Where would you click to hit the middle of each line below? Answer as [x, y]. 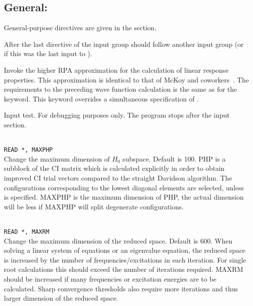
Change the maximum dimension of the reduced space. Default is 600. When [118, 240]
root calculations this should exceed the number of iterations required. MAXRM [124, 269]
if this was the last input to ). [48, 53]
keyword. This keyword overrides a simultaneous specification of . [101, 98]
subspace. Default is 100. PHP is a [174, 158]
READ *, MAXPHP [28, 150]
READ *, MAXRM [27, 232]
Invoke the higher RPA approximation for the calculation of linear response [116, 70]
